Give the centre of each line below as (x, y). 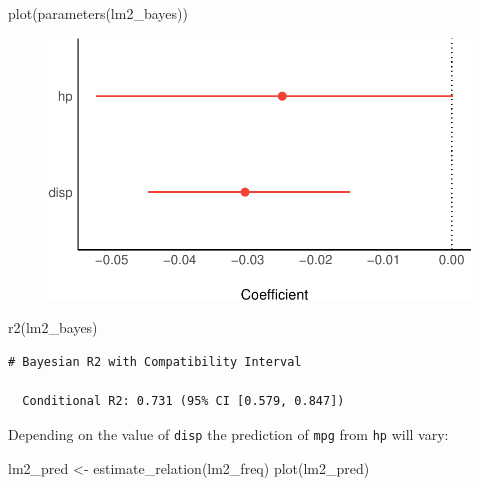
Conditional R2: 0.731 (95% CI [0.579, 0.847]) (183, 401)
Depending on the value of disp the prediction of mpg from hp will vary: (228, 433)
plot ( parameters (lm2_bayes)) (98, 13)
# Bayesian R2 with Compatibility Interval (155, 362)
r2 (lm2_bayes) (53, 327)
